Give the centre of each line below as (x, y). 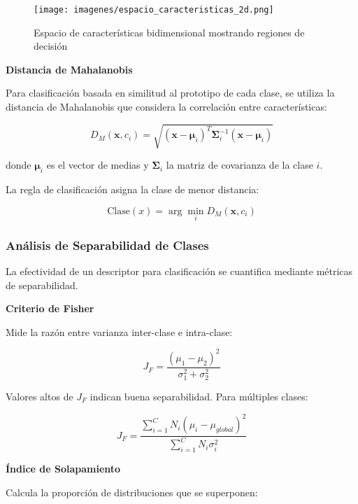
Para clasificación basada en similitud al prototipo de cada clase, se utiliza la (170, 93)
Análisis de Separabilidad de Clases (107, 245)
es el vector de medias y (98, 165)
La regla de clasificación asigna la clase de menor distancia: (133, 189)
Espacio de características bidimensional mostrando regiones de (169, 32)
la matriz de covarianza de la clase (239, 165)
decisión (51, 46)
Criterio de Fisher (50, 308)
